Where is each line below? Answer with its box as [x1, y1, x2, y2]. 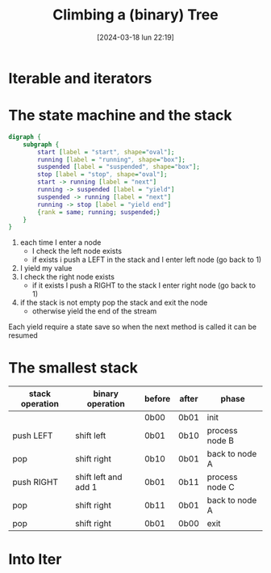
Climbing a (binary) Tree [52, 6, 219, 24]
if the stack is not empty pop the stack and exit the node [19, 297, 208, 308]
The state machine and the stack [8, 107, 232, 124]
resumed [8, 331, 38, 340]
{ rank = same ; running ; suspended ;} [37, 208, 161, 216]
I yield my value [19, 263, 73, 273]
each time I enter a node [19, 238, 102, 247]
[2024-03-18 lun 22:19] [96, 32, 175, 42]
